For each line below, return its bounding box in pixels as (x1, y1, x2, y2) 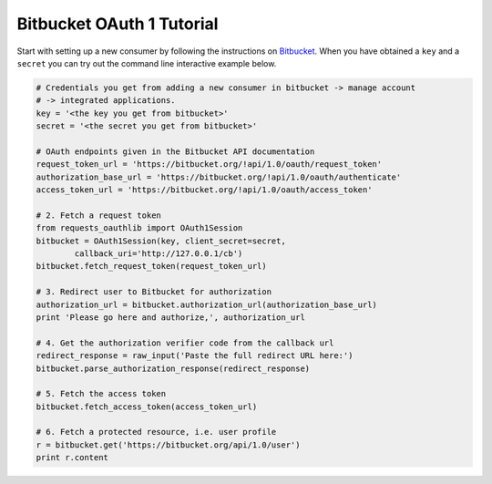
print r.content (36, 452, 109, 463)
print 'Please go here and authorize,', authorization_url (36, 312, 305, 323)
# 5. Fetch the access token (36, 388, 167, 399)
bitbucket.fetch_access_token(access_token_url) (36, 401, 258, 412)
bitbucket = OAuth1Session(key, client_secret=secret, (36, 235, 286, 246)
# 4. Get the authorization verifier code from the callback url (36, 337, 334, 348)
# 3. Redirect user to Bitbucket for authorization (36, 287, 272, 297)
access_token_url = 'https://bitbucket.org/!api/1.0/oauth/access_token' (36, 185, 373, 195)
